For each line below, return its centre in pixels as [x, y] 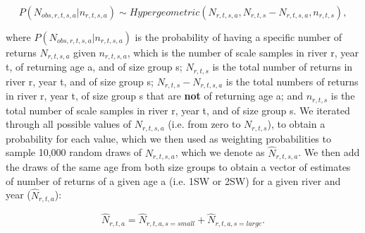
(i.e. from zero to [204, 124]
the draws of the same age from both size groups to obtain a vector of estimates [178, 167]
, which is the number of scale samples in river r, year [243, 52]
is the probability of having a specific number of [239, 37]
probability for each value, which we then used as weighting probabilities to [168, 138]
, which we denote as [220, 152]
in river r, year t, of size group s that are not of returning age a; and [154, 96]
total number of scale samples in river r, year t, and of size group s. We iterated [178, 110]
